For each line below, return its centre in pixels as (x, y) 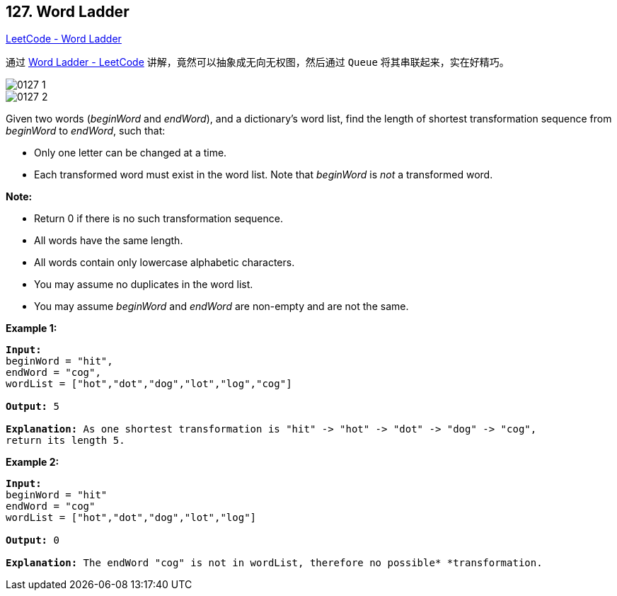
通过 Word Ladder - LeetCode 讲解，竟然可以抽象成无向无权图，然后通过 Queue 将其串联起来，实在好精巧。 (258, 62)
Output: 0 (33, 540)
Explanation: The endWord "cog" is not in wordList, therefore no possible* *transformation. (274, 563)
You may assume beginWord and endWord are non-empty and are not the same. (221, 306)
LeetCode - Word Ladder (64, 39)
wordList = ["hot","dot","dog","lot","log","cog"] (149, 384)
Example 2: (33, 462)
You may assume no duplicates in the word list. (144, 285)
